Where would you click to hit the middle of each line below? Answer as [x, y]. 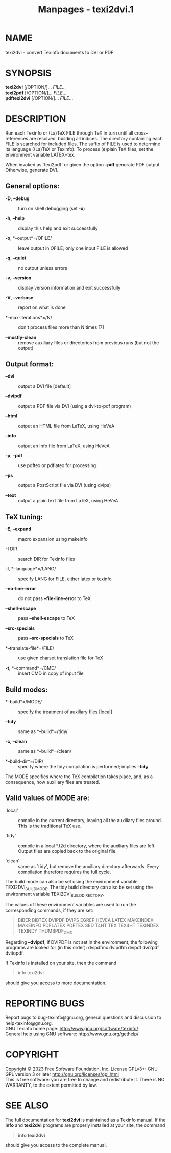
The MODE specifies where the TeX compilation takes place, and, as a [79, 777]
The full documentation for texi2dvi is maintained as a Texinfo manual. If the [86, 1120]
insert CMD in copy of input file [51, 673]
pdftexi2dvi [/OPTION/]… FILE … [39, 98]
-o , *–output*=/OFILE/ [29, 238]
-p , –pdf [14, 456]
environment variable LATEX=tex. [40, 154]
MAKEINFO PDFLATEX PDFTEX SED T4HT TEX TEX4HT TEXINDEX [88, 926]
